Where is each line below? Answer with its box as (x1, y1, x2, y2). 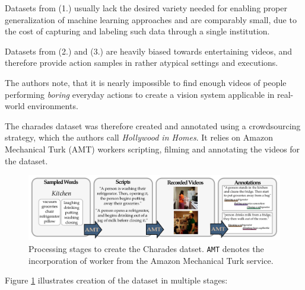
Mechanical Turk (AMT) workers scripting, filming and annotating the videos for (5, 142, 300, 155)
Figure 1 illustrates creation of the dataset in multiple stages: (5, 274, 228, 286)
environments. (27, 100, 78, 112)
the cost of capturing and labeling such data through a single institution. (5, 25, 270, 37)
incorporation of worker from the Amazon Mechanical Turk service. (28, 254, 274, 266)
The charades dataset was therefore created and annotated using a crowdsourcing (5, 119, 301, 132)
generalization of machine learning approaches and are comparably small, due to (5, 13, 297, 26)
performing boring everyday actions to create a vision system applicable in (5, 88, 275, 100)
